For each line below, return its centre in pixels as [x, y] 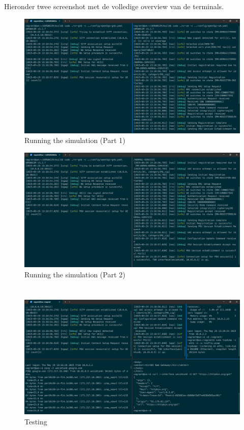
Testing [36, 421]
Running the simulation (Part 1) [75, 140]
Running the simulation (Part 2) [75, 274]
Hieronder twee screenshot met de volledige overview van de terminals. [114, 6]
